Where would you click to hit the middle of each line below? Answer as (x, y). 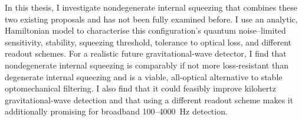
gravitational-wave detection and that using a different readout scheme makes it (149, 99)
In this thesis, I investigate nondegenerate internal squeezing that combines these (151, 7)
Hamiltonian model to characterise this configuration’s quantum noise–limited (145, 30)
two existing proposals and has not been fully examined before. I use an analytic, (151, 19)
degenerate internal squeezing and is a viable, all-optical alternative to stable (144, 76)
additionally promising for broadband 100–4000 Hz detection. (116, 111)
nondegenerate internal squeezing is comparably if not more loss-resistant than (147, 65)
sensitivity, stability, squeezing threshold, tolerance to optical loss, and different (148, 42)
